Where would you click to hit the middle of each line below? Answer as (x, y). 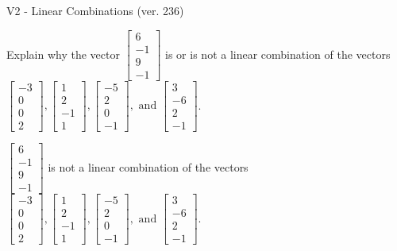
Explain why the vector (63, 54)
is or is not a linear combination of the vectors (278, 54)
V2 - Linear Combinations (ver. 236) (95, 10)
